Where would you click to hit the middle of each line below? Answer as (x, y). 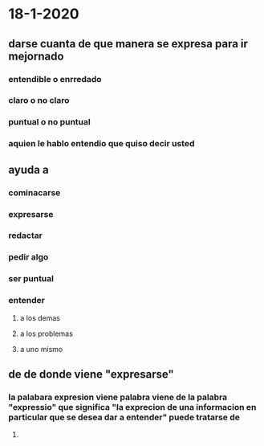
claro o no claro (39, 100)
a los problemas (47, 333)
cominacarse (35, 192)
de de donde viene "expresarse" (91, 374)
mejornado (36, 56)
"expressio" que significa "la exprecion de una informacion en (132, 407)
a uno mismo (41, 349)
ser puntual (31, 279)
